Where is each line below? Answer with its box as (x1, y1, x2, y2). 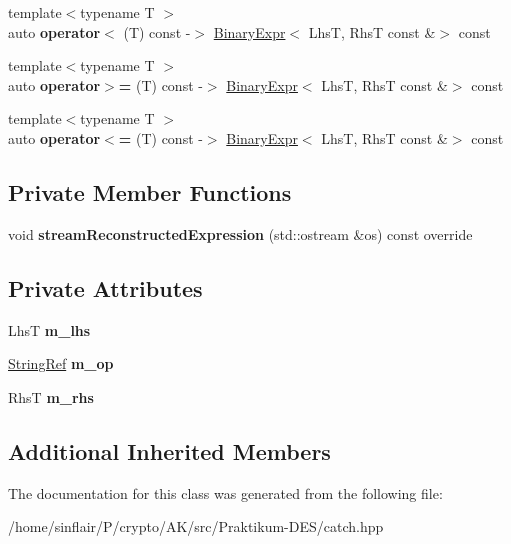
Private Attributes (8, 272, 203, 303)
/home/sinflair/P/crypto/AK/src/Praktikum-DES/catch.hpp (8, 516, 384, 537)
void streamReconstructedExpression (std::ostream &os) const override (8, 223, 473, 244)
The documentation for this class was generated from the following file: (8, 482, 443, 503)
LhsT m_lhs (8, 319, 91, 340)
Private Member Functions (8, 176, 292, 207)
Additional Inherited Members (8, 435, 331, 466)
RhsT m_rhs (8, 386, 94, 407)
